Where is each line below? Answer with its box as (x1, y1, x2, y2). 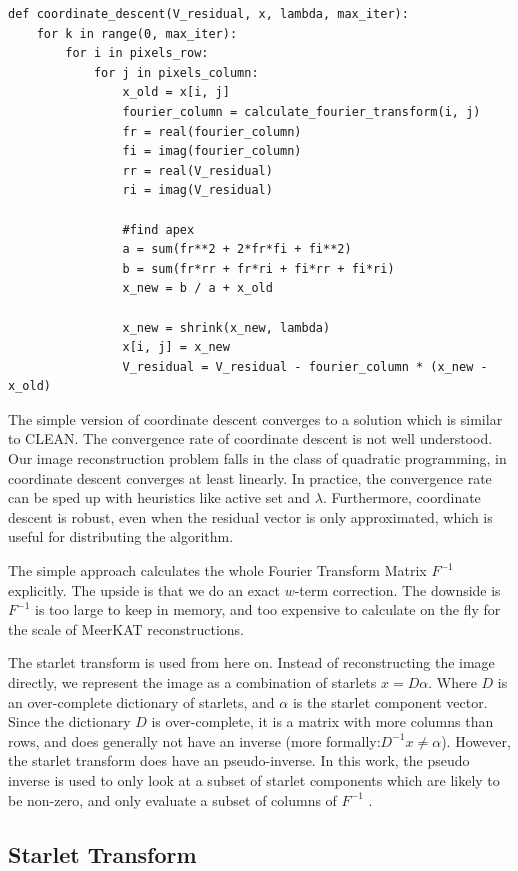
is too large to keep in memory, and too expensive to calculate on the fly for (34, 599, 501, 620)
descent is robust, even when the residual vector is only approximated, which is (8, 506, 493, 527)
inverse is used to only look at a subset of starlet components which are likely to (8, 769, 500, 790)
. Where (428, 672, 477, 692)
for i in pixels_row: (65, 46, 209, 61)
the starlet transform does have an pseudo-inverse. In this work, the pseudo (8, 750, 470, 771)
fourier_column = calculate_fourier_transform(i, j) (122, 104, 481, 119)
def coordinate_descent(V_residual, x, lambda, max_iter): (8, 7, 409, 21)
